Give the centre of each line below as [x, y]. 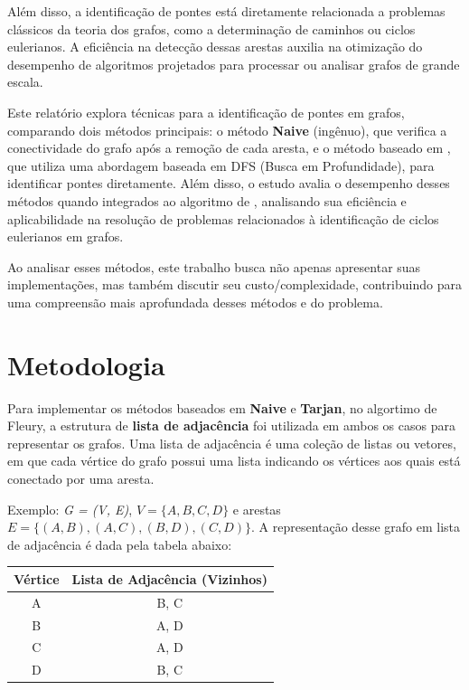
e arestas [257, 509]
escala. [25, 82]
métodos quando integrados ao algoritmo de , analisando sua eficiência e [207, 200]
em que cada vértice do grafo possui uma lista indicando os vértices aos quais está [234, 461]
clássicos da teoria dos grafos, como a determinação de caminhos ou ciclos [211, 28]
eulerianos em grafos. [66, 236]
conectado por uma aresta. [81, 478]
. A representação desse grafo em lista [356, 527]
